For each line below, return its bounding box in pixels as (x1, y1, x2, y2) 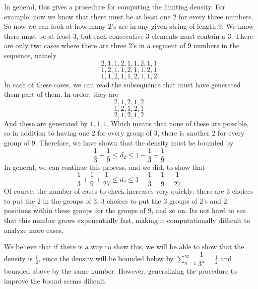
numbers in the (193, 40, 240, 51)
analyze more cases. (4, 224, 64, 235)
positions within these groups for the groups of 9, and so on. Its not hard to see (4, 205, 246, 216)
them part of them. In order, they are (4, 89, 118, 99)
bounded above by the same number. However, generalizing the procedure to (4, 266, 237, 276)
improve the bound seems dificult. (4, 275, 107, 286)
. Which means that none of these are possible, (106, 118, 249, 128)
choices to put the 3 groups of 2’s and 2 (107, 195, 227, 206)
